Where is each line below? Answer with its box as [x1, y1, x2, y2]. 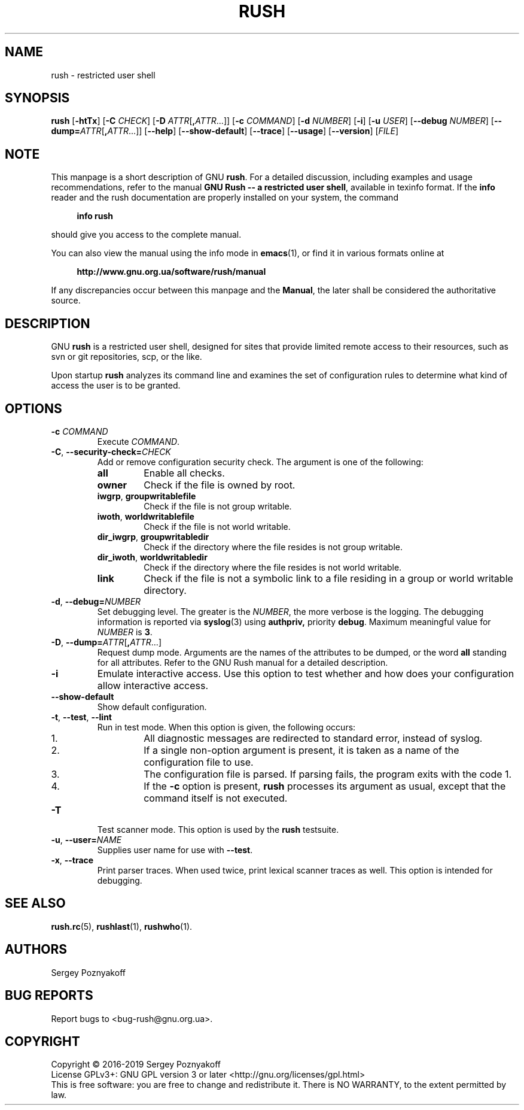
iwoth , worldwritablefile [97, 511, 194, 521]
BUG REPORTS [5, 988, 93, 1003]
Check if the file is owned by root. [144, 478, 295, 491]
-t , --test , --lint [51, 711, 112, 722]
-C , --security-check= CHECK [51, 446, 171, 457]
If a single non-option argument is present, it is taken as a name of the [144, 744, 459, 756]
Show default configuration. [97, 701, 207, 712]
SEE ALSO [5, 896, 66, 911]
